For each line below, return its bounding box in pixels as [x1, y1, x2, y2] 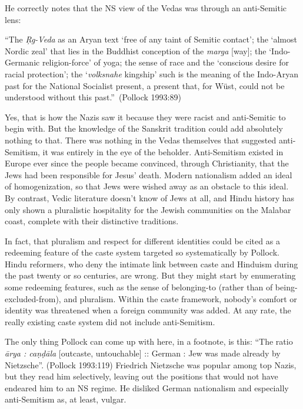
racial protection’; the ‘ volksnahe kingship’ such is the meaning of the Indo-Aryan [5, 67, 298, 80]
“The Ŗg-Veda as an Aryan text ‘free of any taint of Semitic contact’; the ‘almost [5, 33, 297, 45]
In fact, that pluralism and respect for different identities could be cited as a [5, 234, 280, 247]
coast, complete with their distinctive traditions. [5, 215, 179, 227]
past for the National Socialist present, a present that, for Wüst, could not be [5, 79, 285, 91]
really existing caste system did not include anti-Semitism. [5, 315, 215, 328]
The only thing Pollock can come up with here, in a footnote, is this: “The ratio [5, 335, 293, 348]
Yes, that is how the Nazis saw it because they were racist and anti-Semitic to [5, 110, 286, 123]
